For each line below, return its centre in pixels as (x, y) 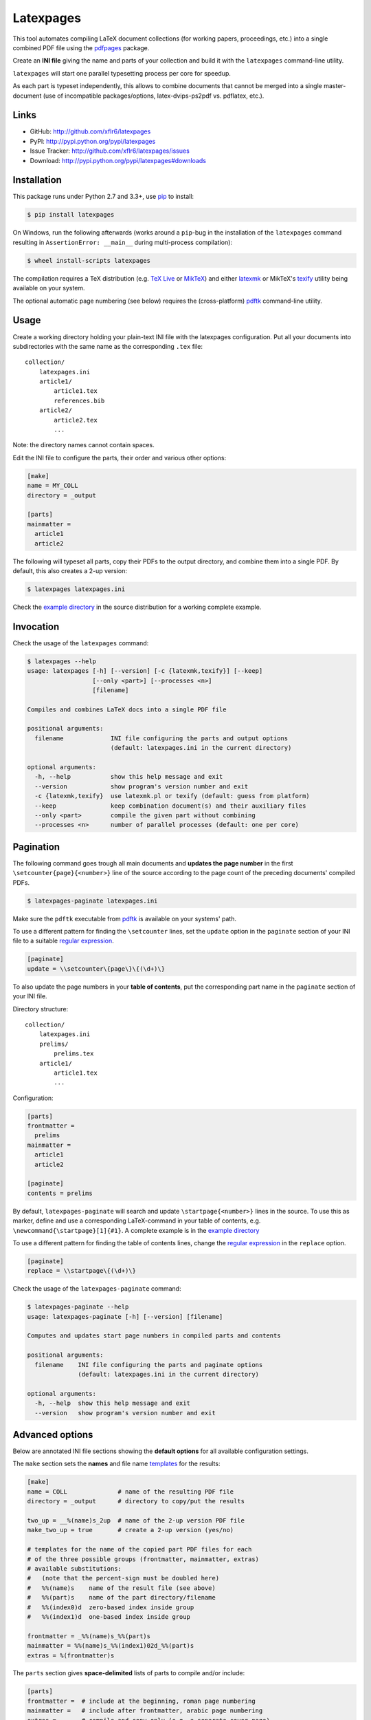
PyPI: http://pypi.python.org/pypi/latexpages (93, 141)
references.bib (79, 400)
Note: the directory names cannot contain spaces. (83, 445)
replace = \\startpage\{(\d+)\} (82, 1271)
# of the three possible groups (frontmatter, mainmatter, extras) (143, 1559)
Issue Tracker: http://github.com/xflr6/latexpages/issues (110, 151)
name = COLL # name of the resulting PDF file (131, 1492)
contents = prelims (60, 1193)
